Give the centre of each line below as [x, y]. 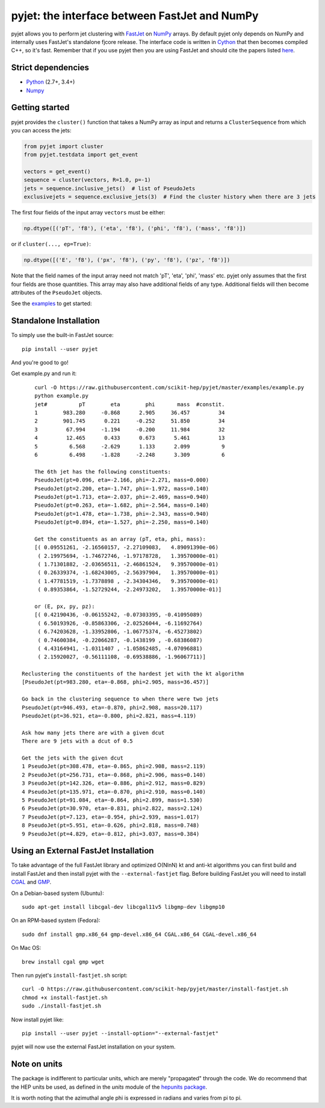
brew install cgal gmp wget [63, 962]
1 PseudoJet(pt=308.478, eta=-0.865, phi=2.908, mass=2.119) [114, 766]
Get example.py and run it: [44, 374]
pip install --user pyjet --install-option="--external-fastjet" [120, 1033]
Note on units [37, 1064]
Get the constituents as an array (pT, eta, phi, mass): [120, 539]
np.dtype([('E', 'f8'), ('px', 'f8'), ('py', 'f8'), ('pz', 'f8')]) [127, 260]
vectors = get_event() [57, 172]
